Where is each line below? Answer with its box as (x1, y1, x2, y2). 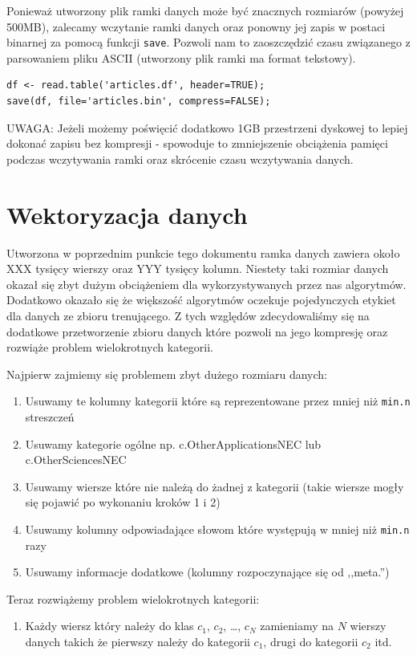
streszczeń (25, 408, 75, 425)
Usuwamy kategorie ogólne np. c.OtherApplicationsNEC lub (25, 435, 322, 452)
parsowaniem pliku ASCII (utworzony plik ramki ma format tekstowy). (6, 49, 356, 66)
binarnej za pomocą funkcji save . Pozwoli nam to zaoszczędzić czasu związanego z (6, 34, 411, 51)
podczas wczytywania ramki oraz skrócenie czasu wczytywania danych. (6, 150, 354, 167)
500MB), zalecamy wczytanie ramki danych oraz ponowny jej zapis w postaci (6, 18, 386, 35)
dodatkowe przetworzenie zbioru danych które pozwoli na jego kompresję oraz (6, 323, 388, 340)
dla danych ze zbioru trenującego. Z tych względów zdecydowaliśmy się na (6, 307, 370, 323)
